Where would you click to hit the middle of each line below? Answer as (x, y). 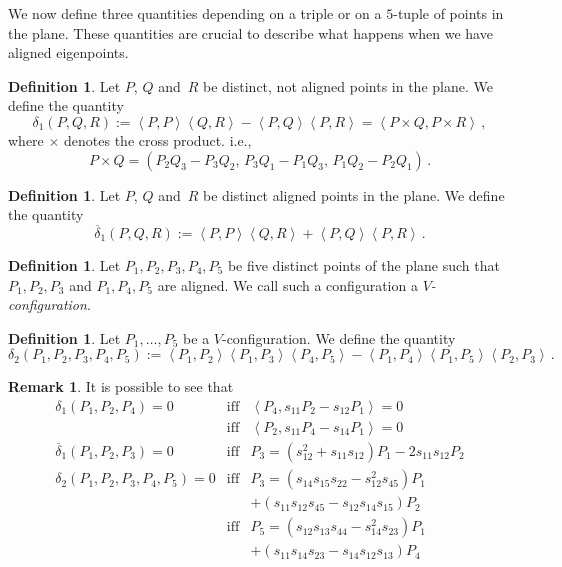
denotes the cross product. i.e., (158, 139)
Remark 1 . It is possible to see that (121, 386)
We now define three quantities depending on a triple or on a (195, 13)
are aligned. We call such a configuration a (287, 284)
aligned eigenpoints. (68, 52)
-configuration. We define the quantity (338, 337)
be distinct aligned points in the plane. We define (354, 194)
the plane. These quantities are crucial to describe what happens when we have (250, 32)
